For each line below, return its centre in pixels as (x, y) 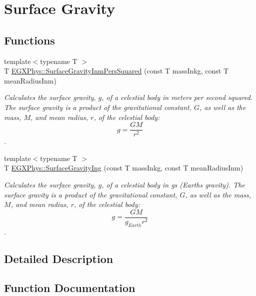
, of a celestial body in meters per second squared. (177, 97)
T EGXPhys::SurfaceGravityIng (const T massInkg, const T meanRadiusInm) (124, 168)
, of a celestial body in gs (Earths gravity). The (173, 184)
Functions (29, 40)
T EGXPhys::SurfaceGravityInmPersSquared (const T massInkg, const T (116, 71)
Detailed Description (59, 258)
